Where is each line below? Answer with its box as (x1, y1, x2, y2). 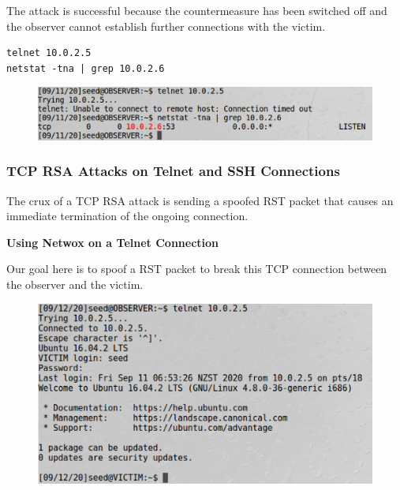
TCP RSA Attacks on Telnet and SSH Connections (6, 161, 340, 181)
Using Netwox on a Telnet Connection (6, 234, 219, 250)
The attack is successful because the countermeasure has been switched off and (6, 2, 387, 18)
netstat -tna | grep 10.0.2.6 (6, 62, 165, 74)
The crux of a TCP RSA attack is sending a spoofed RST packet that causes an (6, 192, 394, 208)
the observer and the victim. (6, 276, 144, 293)
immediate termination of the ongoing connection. (6, 208, 249, 224)
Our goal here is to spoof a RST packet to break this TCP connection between (6, 260, 387, 277)
